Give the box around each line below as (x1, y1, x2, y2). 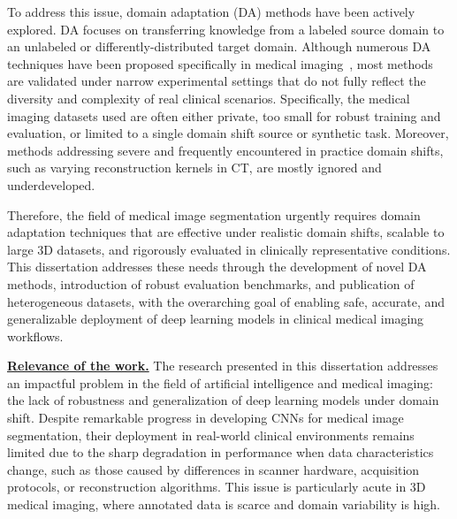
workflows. (7, 326, 64, 345)
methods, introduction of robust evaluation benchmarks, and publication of (7, 274, 415, 293)
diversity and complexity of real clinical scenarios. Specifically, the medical (7, 88, 410, 107)
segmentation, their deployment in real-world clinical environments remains (7, 425, 415, 444)
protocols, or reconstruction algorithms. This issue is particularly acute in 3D (7, 477, 426, 496)
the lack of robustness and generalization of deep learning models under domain (7, 391, 439, 409)
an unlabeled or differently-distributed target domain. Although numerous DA (7, 37, 431, 56)
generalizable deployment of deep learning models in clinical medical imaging (7, 309, 424, 328)
